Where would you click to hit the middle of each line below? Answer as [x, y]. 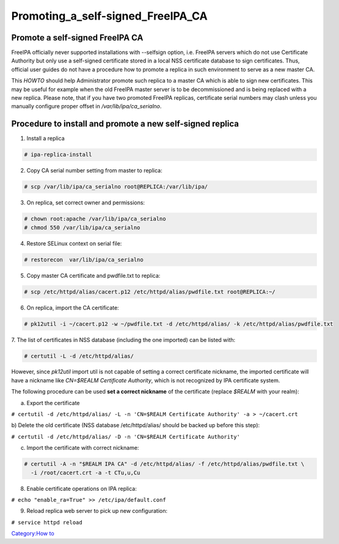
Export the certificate [53, 403]
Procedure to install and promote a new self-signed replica [125, 124]
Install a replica [46, 138]
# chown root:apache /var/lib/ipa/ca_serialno [95, 219]
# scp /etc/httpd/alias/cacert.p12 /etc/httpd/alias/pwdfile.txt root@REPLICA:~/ [150, 292]
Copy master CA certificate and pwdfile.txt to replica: [93, 275]
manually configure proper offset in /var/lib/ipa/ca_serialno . [86, 106]
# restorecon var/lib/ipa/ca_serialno [84, 259]
